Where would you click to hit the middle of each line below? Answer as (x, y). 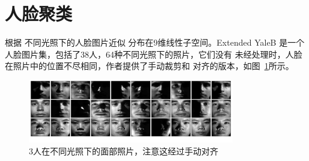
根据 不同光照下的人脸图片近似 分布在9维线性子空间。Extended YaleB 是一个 (155, 42)
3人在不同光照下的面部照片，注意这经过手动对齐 (124, 150)
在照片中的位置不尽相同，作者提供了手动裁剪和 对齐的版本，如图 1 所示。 (149, 66)
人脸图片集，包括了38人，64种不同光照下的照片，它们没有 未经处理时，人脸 (154, 54)
